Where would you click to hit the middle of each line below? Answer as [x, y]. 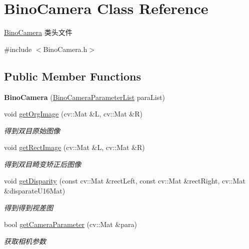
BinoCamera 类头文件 [38, 32]
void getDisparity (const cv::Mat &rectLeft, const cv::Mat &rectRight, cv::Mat [125, 181]
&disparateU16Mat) [35, 191]
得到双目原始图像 [32, 130]
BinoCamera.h [65, 49]
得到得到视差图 [28, 207]
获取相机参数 [25, 241]
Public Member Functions [72, 76]
